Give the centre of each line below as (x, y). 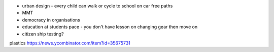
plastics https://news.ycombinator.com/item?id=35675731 (70, 43)
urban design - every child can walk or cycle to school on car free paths (97, 6)
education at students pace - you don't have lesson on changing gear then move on (110, 27)
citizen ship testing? (43, 34)
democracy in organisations (51, 19)
